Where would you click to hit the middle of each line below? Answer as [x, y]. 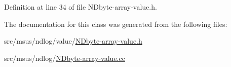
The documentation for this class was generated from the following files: [116, 24]
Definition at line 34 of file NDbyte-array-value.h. [81, 7]
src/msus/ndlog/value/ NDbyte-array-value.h [73, 41]
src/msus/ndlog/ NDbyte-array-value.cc [65, 58]
